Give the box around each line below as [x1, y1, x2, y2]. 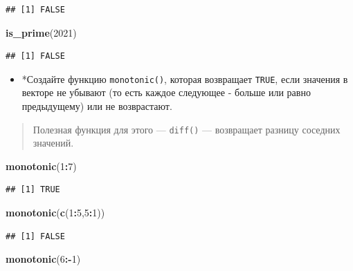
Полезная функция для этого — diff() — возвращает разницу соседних [33, 122, 341, 136]
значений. [33, 135, 74, 150]
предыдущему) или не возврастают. [21, 99, 172, 113]
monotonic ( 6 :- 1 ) [6, 252, 81, 266]
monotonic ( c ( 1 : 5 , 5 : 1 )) [6, 205, 105, 220]
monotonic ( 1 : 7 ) [6, 158, 77, 173]
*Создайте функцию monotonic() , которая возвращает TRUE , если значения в [21, 71, 348, 86]
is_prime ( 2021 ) [6, 25, 77, 39]
